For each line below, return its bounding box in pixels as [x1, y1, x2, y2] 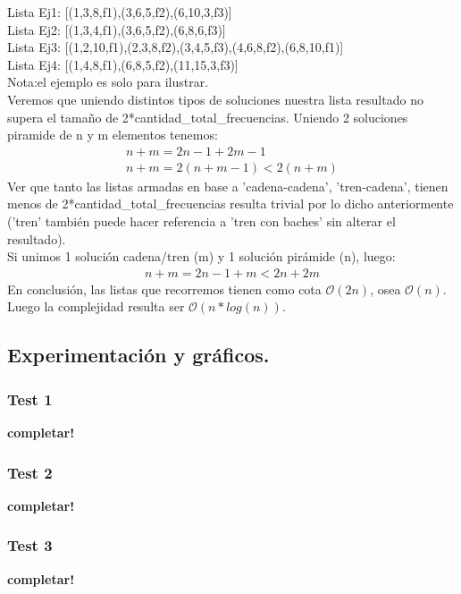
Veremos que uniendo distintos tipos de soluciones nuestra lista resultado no [7, 89, 423, 108]
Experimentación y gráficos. [7, 341, 270, 369]
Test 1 [7, 387, 53, 410]
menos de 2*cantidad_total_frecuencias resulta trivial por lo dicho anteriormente [7, 194, 454, 213]
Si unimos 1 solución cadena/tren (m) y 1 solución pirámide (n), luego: [7, 247, 396, 266]
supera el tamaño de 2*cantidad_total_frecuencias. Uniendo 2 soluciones [7, 107, 408, 126]
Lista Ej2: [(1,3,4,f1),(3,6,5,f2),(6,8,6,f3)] [7, 20, 226, 38]
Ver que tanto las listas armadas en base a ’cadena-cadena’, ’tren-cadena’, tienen [7, 176, 448, 195]
